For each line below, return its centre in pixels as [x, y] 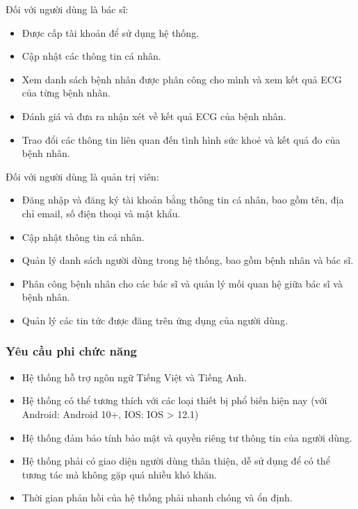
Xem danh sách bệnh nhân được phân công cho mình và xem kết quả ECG [182, 79]
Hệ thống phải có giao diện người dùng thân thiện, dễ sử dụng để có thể [176, 461]
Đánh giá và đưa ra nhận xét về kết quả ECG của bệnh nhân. [154, 116]
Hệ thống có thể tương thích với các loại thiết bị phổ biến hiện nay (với [174, 400]
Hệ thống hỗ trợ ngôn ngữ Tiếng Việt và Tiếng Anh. [134, 377]
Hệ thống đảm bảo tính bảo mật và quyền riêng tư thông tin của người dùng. [187, 437]
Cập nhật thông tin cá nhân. [83, 236]
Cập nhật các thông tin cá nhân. [91, 56]
